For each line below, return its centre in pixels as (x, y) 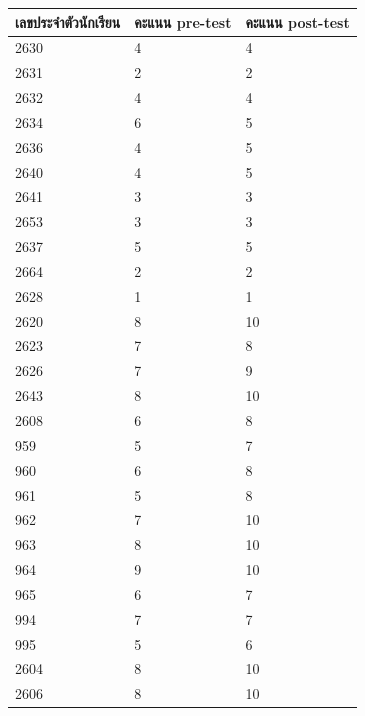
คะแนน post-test (297, 21)
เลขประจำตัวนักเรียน (68, 21)
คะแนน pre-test (183, 21)
